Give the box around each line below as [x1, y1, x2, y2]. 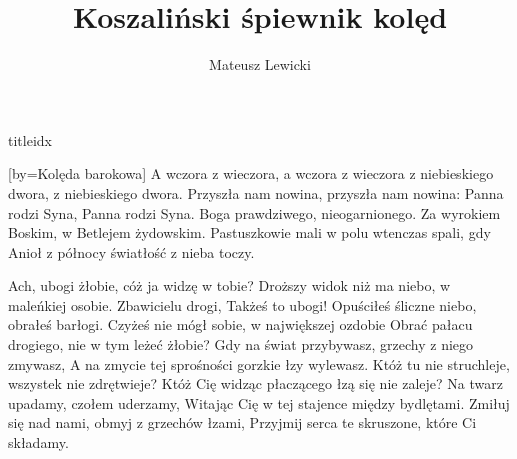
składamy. [8, 432, 69, 453]
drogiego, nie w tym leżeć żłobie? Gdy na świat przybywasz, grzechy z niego [8, 334, 474, 355]
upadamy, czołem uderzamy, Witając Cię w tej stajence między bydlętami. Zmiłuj [8, 392, 510, 413]
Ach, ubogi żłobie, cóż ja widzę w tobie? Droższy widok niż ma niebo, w [8, 275, 451, 296]
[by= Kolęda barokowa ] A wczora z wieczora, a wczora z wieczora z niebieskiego [8, 163, 494, 184]
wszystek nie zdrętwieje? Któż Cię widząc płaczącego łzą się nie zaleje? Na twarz [8, 373, 503, 394]
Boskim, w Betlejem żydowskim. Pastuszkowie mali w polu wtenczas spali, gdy [8, 222, 491, 243]
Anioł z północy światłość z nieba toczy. [8, 241, 255, 262]
